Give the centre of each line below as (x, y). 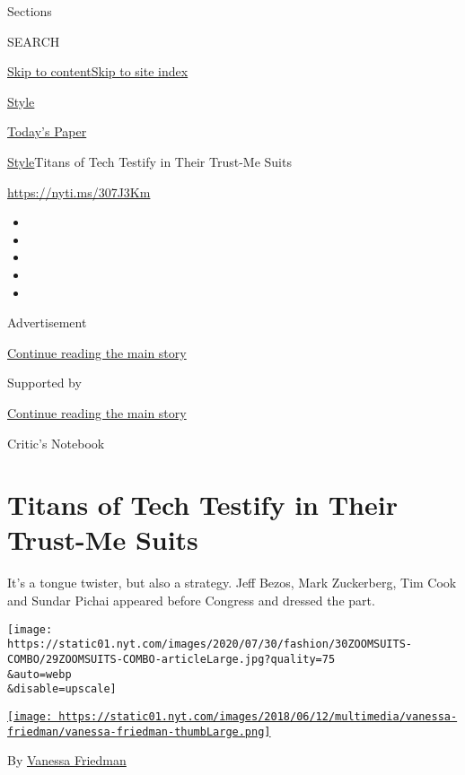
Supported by (44, 383)
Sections (30, 11)
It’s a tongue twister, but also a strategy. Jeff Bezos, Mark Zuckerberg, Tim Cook (232, 583)
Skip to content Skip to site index (98, 71)
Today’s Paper (47, 131)
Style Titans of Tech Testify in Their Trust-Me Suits (149, 161)
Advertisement (47, 322)
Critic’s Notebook (56, 443)
